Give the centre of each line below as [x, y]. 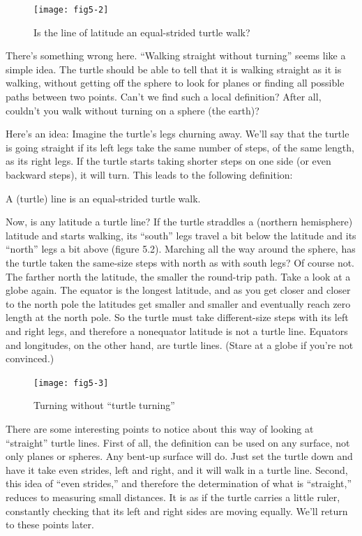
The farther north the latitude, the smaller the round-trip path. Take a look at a [178, 276]
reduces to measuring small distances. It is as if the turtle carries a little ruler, [173, 497]
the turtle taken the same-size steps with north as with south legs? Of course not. [180, 262]
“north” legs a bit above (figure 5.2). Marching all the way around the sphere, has [181, 249]
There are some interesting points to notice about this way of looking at [160, 428]
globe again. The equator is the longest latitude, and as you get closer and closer [178, 290]
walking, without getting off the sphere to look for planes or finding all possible [175, 83]
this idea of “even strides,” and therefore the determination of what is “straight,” [179, 483]
